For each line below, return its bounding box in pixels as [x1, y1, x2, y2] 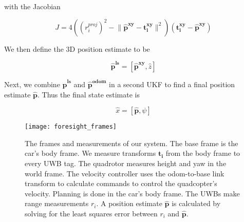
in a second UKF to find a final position [109, 78, 235, 89]
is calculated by [172, 198, 221, 209]
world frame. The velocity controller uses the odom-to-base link [25, 168, 224, 178]
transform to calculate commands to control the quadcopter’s [25, 178, 217, 189]
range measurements [25, 198, 89, 209]
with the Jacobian [4, 1, 61, 11]
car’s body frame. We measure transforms [25, 148, 156, 158]
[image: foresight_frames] [25, 123, 117, 131]
